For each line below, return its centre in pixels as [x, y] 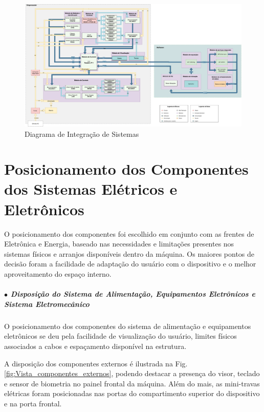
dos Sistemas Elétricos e [91, 189]
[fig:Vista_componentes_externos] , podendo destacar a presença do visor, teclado [132, 373]
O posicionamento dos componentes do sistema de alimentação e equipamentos [128, 326]
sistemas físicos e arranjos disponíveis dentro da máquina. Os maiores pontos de [129, 253]
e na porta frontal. [33, 403]
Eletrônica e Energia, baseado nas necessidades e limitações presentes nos [119, 244]
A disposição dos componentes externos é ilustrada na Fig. [96, 363]
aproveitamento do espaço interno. [58, 273]
